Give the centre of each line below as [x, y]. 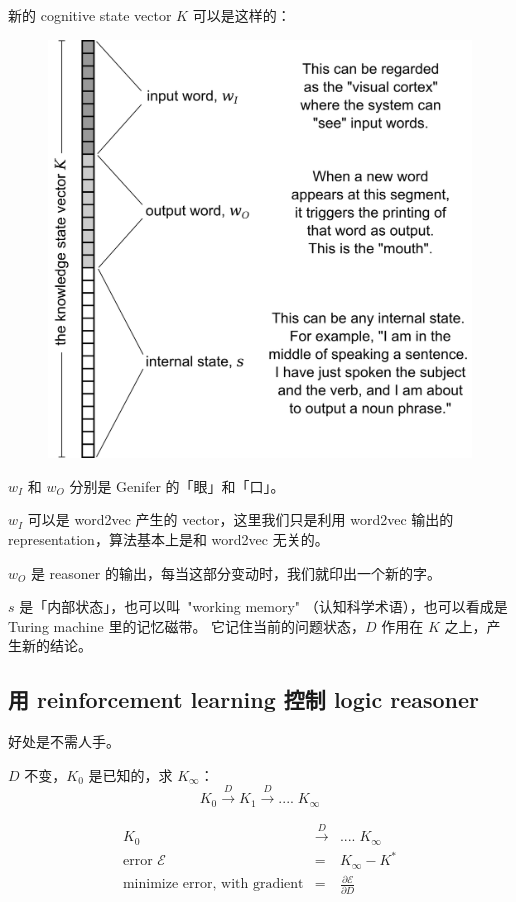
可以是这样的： [241, 15]
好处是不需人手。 [64, 741]
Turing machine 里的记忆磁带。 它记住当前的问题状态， [187, 625]
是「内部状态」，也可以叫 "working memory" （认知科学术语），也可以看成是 [263, 606]
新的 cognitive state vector [90, 15]
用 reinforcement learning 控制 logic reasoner [244, 699]
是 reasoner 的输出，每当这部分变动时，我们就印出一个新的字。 [235, 572]
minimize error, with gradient [213, 884]
